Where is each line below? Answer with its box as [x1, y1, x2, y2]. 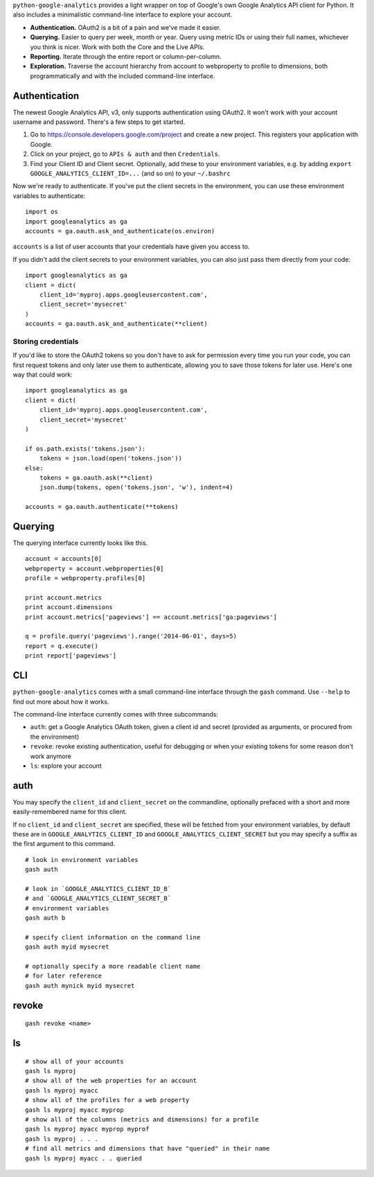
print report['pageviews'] [25, 652, 117, 660]
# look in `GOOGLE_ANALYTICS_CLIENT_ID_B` [25, 885, 172, 892]
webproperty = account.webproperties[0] [25, 564, 164, 573]
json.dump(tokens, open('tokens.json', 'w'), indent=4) [39, 483, 233, 492]
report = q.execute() [25, 642, 98, 650]
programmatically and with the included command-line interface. [30, 71, 215, 80]
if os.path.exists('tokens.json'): [25, 444, 146, 453]
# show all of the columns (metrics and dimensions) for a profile [25, 1115, 259, 1123]
